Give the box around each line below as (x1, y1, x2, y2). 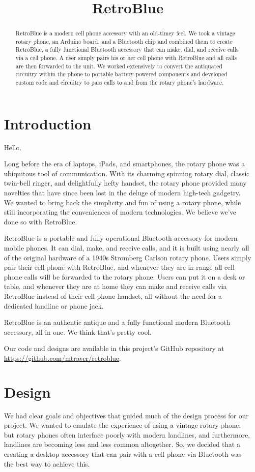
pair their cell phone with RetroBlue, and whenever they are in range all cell (4, 262, 234, 272)
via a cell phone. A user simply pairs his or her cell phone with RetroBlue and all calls (15, 54, 237, 62)
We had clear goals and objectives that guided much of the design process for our (4, 410, 249, 420)
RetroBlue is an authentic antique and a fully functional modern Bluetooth (4, 317, 230, 327)
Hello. (4, 142, 22, 152)
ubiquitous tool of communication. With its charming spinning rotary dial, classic (4, 168, 250, 178)
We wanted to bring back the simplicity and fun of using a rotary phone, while (4, 197, 241, 207)
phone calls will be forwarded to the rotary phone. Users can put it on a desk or (4, 271, 245, 282)
